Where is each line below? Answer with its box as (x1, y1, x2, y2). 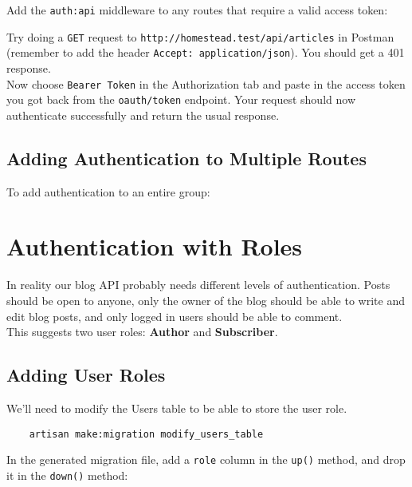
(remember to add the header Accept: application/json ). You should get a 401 (6, 44, 405, 61)
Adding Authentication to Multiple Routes (6, 145, 367, 170)
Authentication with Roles (6, 230, 303, 263)
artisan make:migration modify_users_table (29, 428, 264, 440)
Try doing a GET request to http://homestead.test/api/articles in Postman (6, 28, 394, 45)
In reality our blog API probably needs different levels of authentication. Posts (6, 276, 390, 293)
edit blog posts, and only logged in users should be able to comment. (6, 307, 343, 324)
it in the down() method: (6, 466, 128, 483)
